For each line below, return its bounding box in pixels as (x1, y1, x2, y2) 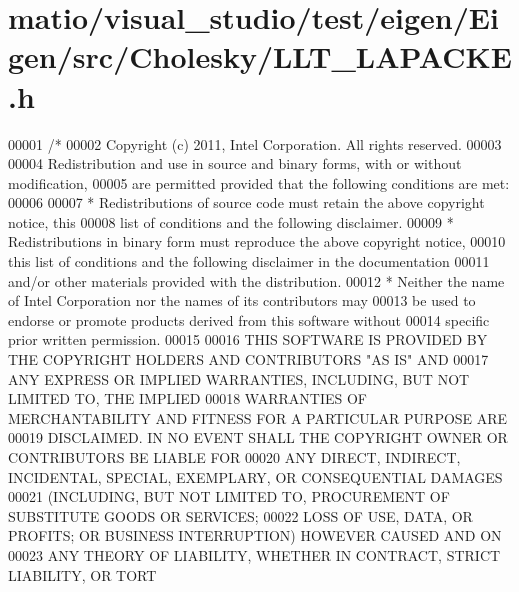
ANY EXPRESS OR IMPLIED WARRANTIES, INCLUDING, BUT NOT (8, 368, 470, 389)
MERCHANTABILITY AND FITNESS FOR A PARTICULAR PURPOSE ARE (8, 407, 508, 428)
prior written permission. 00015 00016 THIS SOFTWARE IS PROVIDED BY (8, 329, 488, 350)
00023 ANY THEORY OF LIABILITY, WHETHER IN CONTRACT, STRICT (8, 544, 501, 565)
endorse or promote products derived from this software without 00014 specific (8, 309, 490, 330)
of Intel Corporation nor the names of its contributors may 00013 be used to (8, 290, 476, 311)
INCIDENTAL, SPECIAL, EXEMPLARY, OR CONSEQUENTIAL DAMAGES (8, 466, 503, 487)
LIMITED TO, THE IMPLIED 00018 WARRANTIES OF (8, 388, 367, 409)
